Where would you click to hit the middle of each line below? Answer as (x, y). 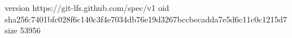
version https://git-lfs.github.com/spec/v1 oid (87, 7)
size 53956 (23, 30)
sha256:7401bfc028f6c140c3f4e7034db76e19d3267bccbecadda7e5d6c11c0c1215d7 (146, 19)
